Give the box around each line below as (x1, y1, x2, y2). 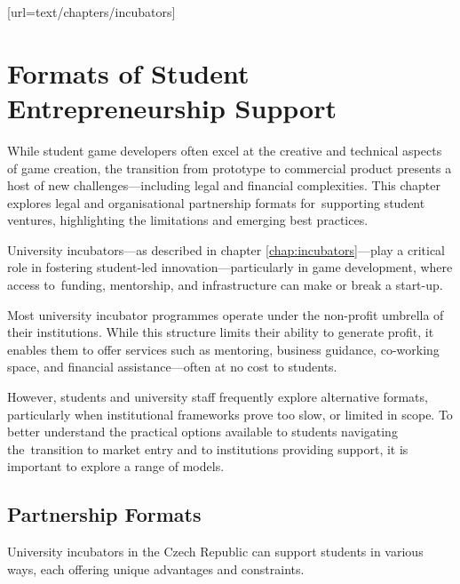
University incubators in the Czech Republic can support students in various (7, 542, 424, 561)
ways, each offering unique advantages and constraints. (7, 559, 305, 578)
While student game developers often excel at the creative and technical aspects (7, 140, 442, 159)
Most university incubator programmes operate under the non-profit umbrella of (7, 305, 444, 324)
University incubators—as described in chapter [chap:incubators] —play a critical (7, 240, 446, 259)
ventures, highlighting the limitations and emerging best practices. (7, 211, 369, 229)
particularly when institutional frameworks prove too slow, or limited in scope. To (7, 404, 453, 423)
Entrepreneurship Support (7, 89, 337, 125)
